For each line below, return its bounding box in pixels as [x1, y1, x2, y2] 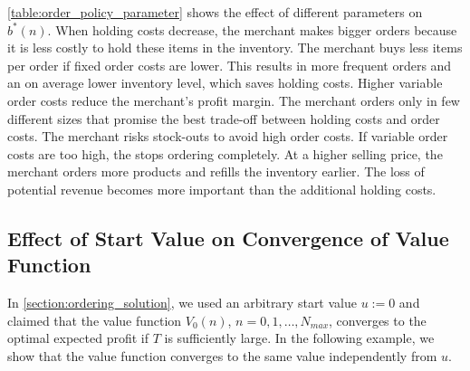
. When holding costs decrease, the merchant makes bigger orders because [47, 20, 457, 39]
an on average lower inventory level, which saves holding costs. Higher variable [7, 73, 443, 92]
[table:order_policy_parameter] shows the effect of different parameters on [7, 3, 423, 21]
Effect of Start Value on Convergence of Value [7, 224, 449, 252]
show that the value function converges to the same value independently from [7, 346, 437, 365]
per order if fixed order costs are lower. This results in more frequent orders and [7, 55, 452, 74]
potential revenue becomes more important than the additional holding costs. [7, 179, 436, 198]
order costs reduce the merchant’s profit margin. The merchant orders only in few [7, 90, 460, 109]
